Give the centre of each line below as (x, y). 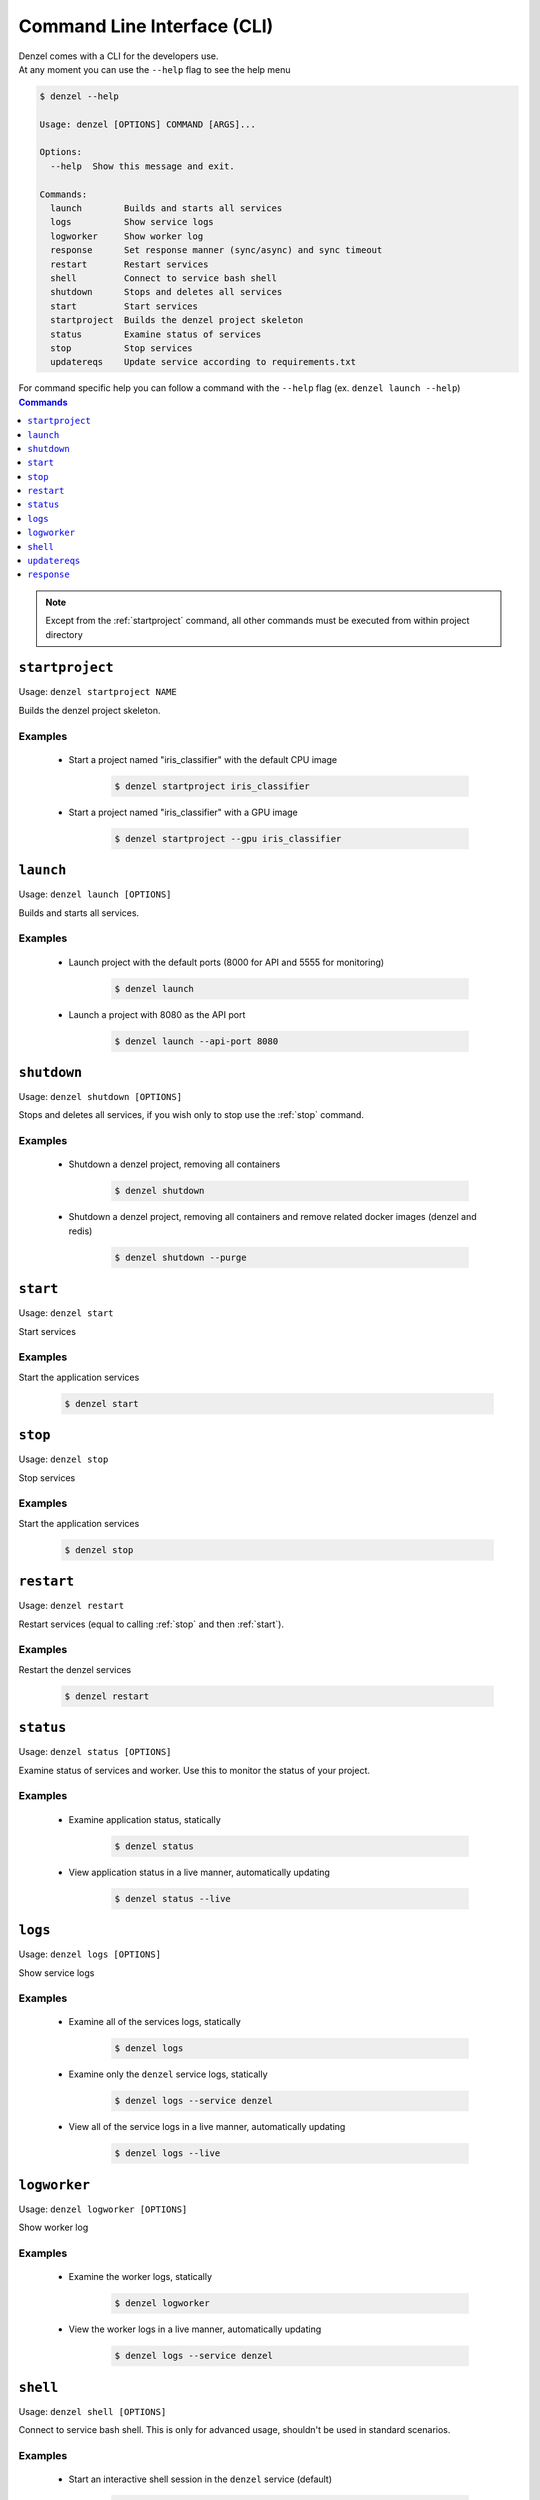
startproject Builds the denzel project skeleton (177, 320)
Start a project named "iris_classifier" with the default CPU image (203, 759)
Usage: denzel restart (71, 1606)
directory (64, 634)
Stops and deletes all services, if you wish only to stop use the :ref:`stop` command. (191, 1115)
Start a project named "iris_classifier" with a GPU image (183, 812)
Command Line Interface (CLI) (146, 26)
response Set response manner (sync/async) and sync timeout (216, 250)
